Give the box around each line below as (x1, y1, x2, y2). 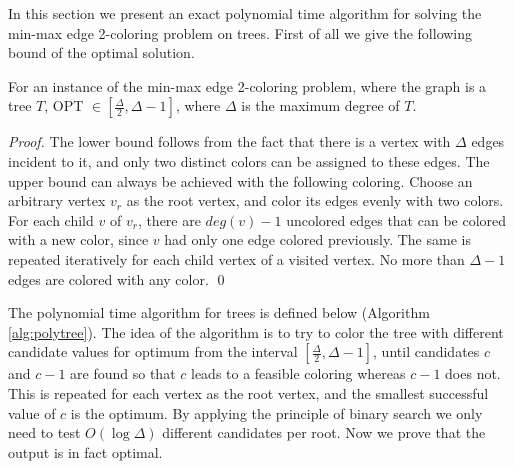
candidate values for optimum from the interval (8, 341, 298, 362)
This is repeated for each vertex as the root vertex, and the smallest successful (8, 382, 489, 403)
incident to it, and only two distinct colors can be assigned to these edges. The (8, 150, 490, 171)
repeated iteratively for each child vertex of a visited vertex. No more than (8, 248, 465, 269)
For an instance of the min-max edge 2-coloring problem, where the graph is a (8, 75, 487, 96)
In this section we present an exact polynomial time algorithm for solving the (8, 3, 482, 23)
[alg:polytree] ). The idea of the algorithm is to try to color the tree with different (8, 321, 504, 342)
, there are (137, 209, 201, 230)
